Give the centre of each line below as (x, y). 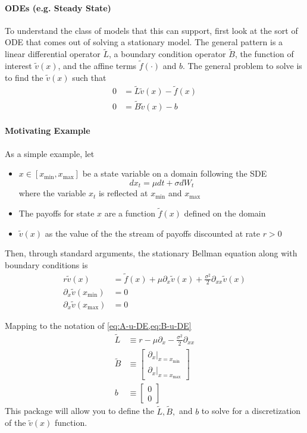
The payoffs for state (57, 213)
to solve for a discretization (251, 411)
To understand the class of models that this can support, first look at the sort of (151, 30)
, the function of (264, 54)
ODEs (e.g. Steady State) (58, 7)
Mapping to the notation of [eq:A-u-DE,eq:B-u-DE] (98, 325)
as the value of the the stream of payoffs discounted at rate (152, 233)
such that (89, 77)
